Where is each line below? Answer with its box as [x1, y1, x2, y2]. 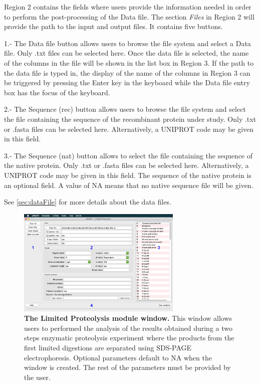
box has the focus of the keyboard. [4, 87, 110, 97]
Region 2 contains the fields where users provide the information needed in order [4, 2, 251, 12]
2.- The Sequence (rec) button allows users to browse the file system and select [4, 104, 246, 114]
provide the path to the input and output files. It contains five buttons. [4, 21, 223, 32]
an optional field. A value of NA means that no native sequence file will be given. [4, 179, 253, 190]
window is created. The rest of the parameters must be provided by [24, 362, 231, 372]
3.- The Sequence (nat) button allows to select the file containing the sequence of [4, 150, 253, 160]
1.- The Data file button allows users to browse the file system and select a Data [4, 38, 251, 48]
